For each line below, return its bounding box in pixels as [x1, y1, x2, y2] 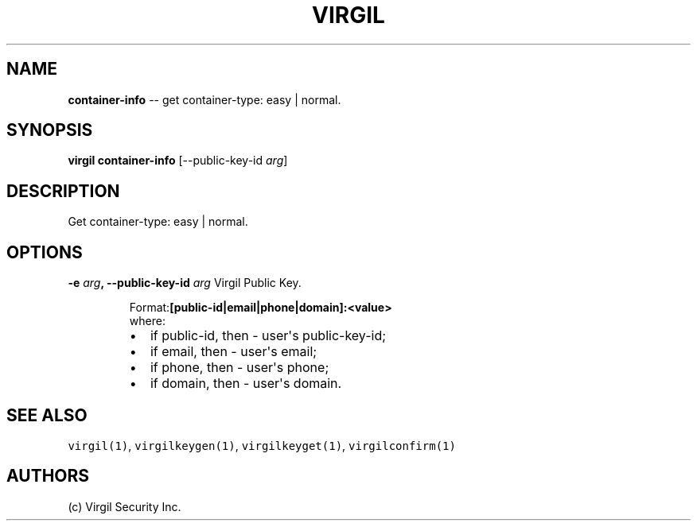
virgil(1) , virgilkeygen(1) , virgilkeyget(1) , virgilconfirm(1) [68, 438, 456, 452]
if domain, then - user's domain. [150, 375, 342, 392]
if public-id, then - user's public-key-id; [150, 327, 387, 344]
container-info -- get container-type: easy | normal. [68, 92, 341, 107]
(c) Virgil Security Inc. [68, 499, 181, 513]
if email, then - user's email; [150, 343, 317, 360]
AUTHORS [6, 466, 90, 486]
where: [129, 314, 165, 328]
